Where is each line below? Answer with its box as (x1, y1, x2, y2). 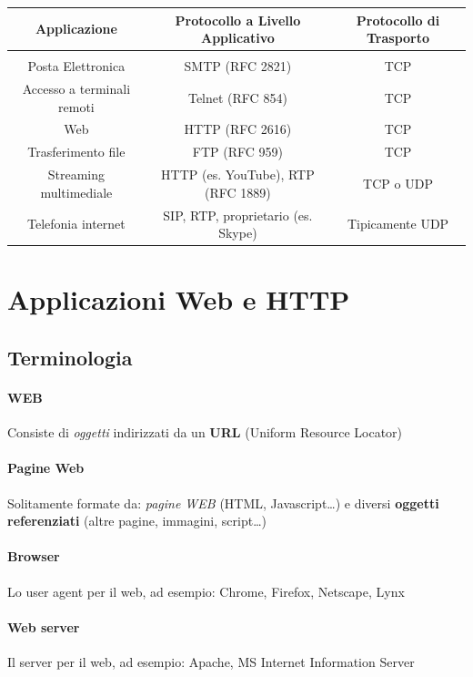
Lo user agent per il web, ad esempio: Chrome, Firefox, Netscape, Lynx (7, 581, 405, 600)
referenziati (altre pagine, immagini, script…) (7, 511, 267, 530)
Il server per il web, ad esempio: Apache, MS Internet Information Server (7, 652, 415, 671)
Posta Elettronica (27, 56, 126, 76)
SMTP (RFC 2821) (184, 56, 292, 76)
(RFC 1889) (205, 182, 271, 201)
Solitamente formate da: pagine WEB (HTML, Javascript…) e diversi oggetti (7, 493, 439, 512)
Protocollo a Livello (175, 10, 301, 29)
